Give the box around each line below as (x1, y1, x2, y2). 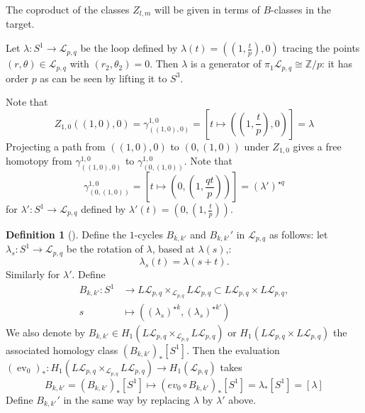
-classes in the (271, 2, 332, 16)
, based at (152, 241, 195, 256)
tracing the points (282, 40, 360, 55)
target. (6, 16, 35, 31)
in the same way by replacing (63, 392, 191, 407)
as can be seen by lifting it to (40, 70, 167, 85)
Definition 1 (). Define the (6, 227, 127, 241)
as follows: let (269, 227, 328, 241)
